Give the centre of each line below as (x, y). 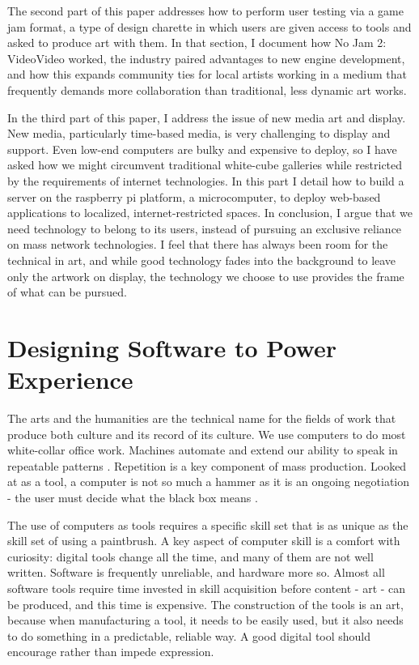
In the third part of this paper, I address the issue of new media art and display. (207, 117)
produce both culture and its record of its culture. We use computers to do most (207, 434)
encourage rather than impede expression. (111, 652)
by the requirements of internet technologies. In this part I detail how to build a (206, 180)
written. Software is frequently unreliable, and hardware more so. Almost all (196, 572)
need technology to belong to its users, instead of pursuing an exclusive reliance (205, 228)
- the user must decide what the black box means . (133, 497)
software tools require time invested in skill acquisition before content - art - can (207, 588)
